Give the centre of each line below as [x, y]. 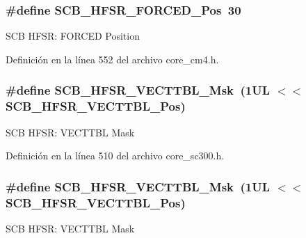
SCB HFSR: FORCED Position [73, 36]
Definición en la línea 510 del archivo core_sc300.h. [115, 156]
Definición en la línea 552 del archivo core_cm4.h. [112, 59]
